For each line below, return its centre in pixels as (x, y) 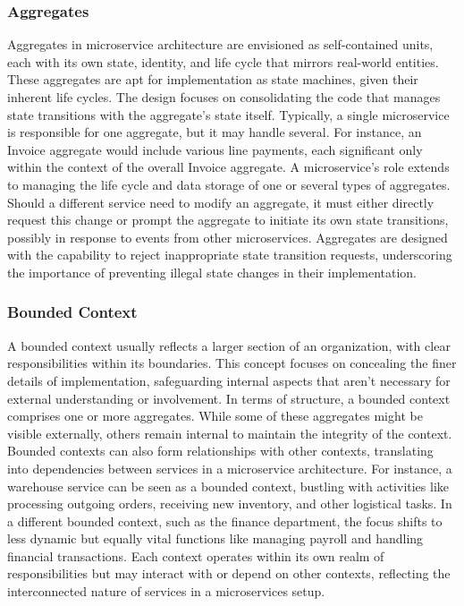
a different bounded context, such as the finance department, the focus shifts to (225, 521)
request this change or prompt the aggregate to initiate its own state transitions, (228, 220)
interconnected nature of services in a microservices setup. (166, 591)
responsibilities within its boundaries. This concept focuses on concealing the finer (232, 363)
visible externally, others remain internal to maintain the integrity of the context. (230, 433)
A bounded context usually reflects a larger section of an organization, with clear (229, 345)
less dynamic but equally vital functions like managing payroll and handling (215, 538)
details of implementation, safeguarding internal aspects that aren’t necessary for (229, 380)
